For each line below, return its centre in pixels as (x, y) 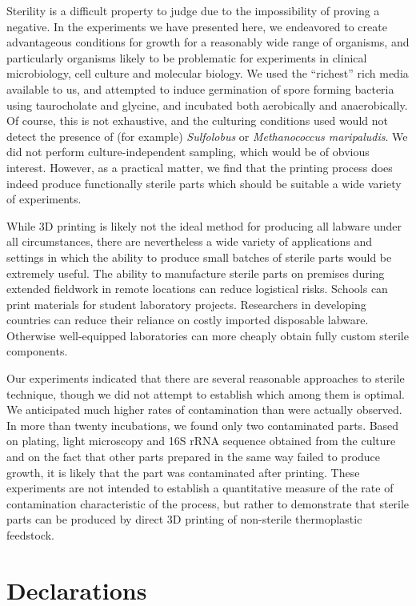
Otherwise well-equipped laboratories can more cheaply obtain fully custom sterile (208, 335)
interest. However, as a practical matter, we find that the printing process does (200, 167)
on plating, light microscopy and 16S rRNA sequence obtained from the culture (201, 441)
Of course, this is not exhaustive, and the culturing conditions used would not (197, 120)
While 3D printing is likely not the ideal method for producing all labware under (204, 225)
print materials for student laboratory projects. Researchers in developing (186, 304)
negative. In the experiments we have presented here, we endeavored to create (197, 26)
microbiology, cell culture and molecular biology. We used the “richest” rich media (208, 73)
